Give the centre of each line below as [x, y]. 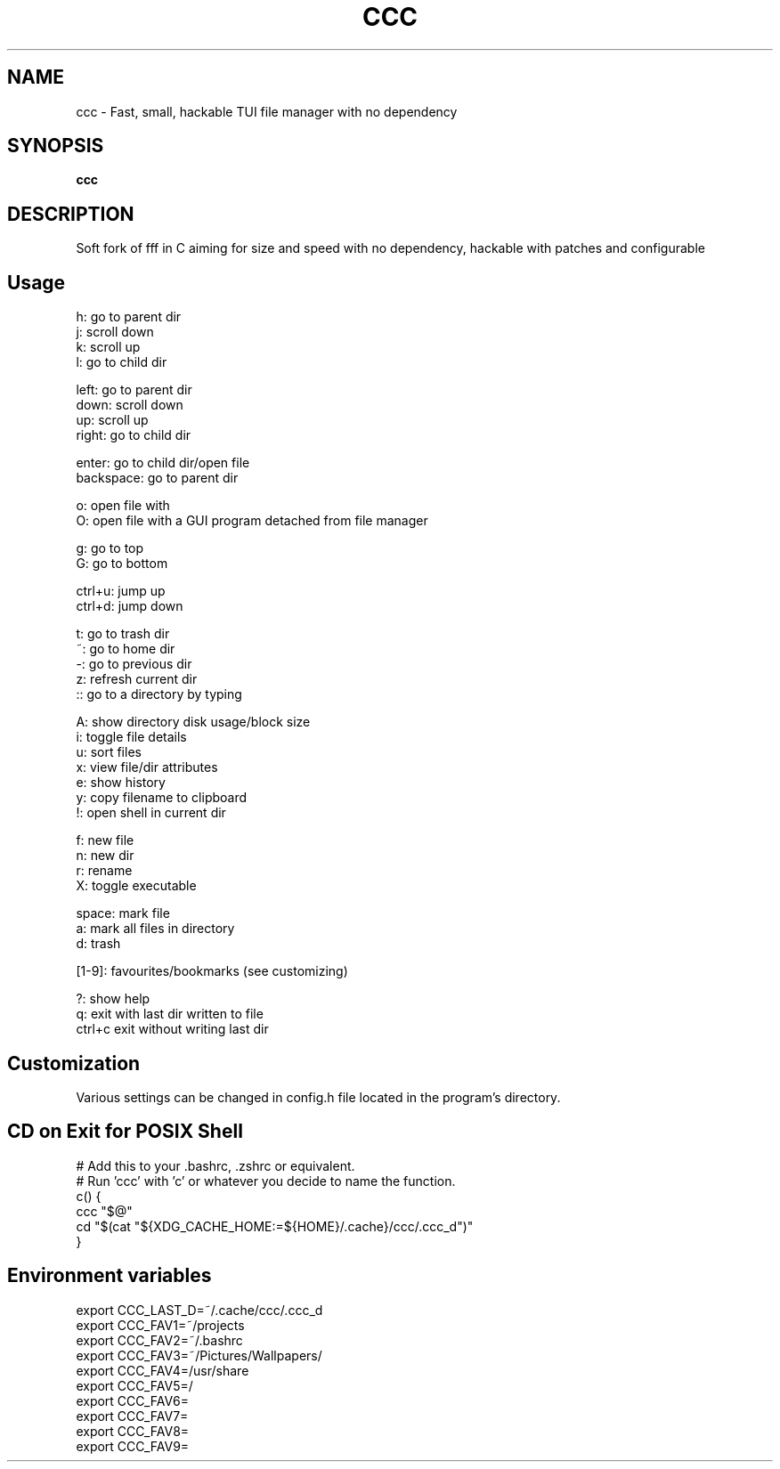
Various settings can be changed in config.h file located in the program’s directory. [318, 1097]
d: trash [98, 944]
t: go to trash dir [123, 634]
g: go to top [110, 548]
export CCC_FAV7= [132, 1416]
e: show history [121, 783]
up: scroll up [112, 420]
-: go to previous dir [134, 664]
